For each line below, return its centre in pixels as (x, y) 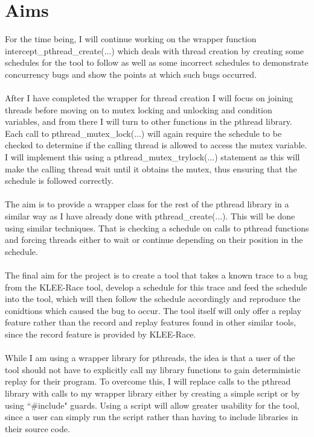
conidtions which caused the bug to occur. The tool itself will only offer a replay (153, 310)
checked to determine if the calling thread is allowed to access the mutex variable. (156, 145)
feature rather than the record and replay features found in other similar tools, (151, 322)
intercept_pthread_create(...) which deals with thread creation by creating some (155, 50)
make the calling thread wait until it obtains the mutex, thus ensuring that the (151, 168)
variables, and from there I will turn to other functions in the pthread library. (149, 121)
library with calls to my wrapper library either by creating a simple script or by (152, 393)
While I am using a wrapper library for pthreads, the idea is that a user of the (150, 358)
